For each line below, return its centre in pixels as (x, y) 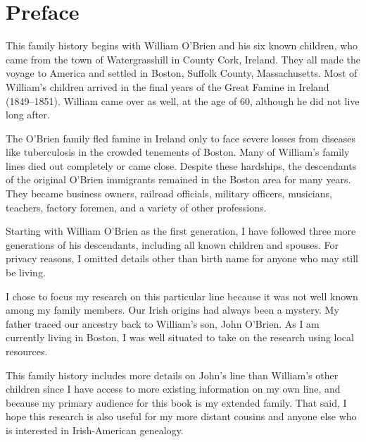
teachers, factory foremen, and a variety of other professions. (136, 207)
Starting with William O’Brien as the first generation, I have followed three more (181, 231)
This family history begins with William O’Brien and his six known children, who (182, 45)
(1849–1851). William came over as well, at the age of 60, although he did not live (183, 100)
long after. (28, 115)
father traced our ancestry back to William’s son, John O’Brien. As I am (163, 323)
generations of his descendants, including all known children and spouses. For (172, 244)
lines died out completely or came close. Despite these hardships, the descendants (181, 165)
